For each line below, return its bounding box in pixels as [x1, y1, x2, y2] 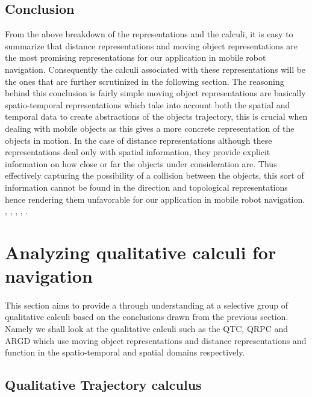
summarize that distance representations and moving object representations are [5, 39, 298, 52]
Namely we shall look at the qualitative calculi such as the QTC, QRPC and [5, 322, 288, 335]
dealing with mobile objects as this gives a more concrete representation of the [5, 122, 295, 134]
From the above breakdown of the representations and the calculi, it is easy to [5, 28, 293, 40]
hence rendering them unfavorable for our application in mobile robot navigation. [5, 192, 305, 205]
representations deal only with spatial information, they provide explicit [5, 146, 270, 158]
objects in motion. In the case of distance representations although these [5, 134, 272, 146]
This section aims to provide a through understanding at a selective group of [5, 298, 288, 311]
